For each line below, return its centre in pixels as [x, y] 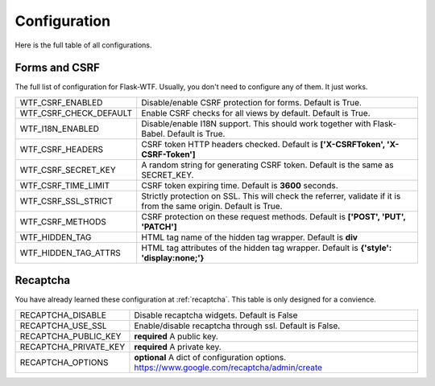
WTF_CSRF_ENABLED [61, 102]
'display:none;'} [173, 257]
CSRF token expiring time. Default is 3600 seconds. [240, 185]
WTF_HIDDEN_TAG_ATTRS [70, 253]
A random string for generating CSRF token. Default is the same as [267, 165]
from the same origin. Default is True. [212, 206]
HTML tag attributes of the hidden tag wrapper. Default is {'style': [267, 248]
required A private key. [178, 347]
